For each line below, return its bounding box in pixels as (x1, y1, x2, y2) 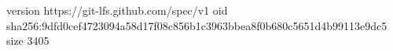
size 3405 (6, 32, 50, 49)
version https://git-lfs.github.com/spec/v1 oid (6, 2, 228, 18)
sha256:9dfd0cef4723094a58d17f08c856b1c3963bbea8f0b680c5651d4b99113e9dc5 (6, 17, 387, 33)
